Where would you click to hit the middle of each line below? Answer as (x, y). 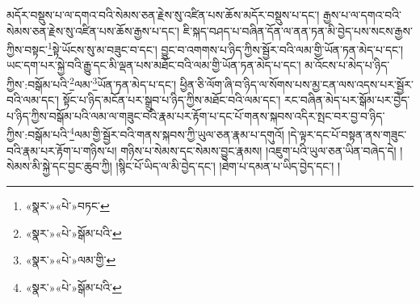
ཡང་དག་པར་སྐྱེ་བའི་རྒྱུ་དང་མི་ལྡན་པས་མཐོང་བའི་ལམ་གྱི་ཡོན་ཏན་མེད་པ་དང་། (154, 65)
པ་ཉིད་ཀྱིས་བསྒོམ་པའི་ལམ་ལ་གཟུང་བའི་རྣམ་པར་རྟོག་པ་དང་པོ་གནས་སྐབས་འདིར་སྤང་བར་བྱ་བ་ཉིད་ (196, 115)
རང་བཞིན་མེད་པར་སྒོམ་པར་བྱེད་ (347, 100)
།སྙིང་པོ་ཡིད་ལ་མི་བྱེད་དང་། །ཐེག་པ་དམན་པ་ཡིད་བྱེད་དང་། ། (228, 166)
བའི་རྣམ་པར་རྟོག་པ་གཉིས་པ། (62, 150)
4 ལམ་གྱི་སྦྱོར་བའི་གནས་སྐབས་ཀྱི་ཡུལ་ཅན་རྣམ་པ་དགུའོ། (177, 133)
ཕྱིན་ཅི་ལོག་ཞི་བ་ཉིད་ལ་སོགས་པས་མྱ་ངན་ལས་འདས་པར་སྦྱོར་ (296, 84)
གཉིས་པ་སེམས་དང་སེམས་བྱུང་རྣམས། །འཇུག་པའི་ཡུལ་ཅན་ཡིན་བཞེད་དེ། (258, 150)
